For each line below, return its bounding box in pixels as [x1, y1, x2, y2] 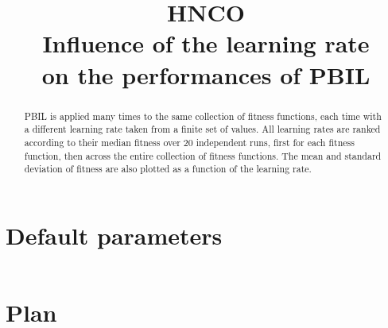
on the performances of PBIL [41, 58, 371, 91]
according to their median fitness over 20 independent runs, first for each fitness [24, 135, 355, 149]
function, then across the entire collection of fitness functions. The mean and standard [24, 149, 382, 162]
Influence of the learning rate [42, 27, 370, 60]
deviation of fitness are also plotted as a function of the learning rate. [24, 162, 312, 176]
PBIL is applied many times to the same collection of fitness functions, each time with [24, 109, 382, 122]
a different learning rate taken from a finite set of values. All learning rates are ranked [24, 122, 381, 136]
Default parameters [6, 218, 223, 251]
